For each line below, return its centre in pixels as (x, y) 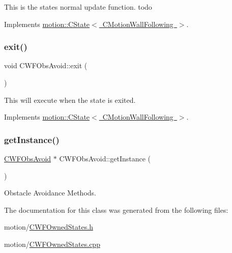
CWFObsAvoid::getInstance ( (105, 158)
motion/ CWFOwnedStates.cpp (52, 244)
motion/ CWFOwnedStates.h (49, 227)
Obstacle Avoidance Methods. (50, 193)
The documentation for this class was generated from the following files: (116, 209)
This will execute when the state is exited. (70, 100)
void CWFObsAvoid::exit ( (46, 65)
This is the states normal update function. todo (78, 7)
